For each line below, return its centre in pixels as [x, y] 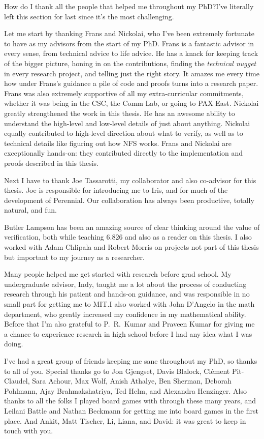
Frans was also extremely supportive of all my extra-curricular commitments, [124, 93]
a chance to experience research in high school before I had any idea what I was [128, 333]
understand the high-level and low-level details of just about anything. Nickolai [127, 123]
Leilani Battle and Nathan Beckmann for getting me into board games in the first [131, 410]
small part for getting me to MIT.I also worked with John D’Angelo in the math [129, 304]
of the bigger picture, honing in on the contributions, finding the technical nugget [130, 63]
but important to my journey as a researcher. [74, 257]
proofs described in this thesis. [51, 163]
